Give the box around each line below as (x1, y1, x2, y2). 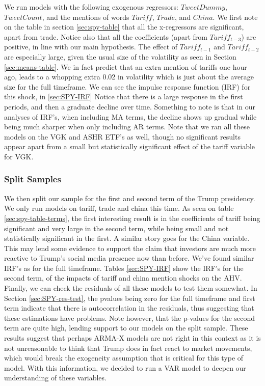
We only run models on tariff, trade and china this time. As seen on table (4, 203, 234, 213)
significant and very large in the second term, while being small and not (4, 223, 229, 233)
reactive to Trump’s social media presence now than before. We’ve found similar (4, 253, 254, 263)
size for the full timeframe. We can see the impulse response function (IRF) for (4, 81, 251, 92)
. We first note (213, 11, 258, 22)
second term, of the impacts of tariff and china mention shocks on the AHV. (4, 272, 242, 283)
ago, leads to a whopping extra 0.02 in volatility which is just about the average (4, 71, 254, 82)
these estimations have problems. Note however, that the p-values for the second (4, 312, 255, 323)
